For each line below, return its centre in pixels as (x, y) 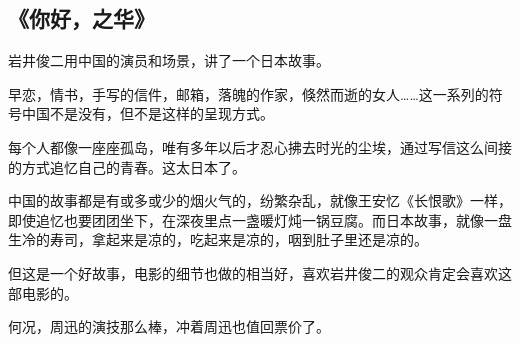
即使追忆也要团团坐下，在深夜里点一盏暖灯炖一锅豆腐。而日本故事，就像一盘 (260, 219)
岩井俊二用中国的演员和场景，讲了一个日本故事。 (169, 60)
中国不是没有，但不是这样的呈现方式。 (147, 113)
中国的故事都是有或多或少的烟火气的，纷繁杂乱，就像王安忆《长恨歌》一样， (260, 200)
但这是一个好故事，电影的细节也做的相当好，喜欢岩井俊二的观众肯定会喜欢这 (260, 272)
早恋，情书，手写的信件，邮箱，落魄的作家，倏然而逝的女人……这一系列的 (248, 93)
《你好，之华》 (81, 18)
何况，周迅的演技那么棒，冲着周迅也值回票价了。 (169, 326)
